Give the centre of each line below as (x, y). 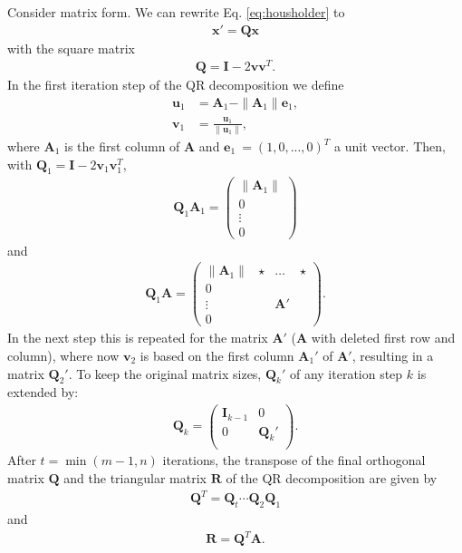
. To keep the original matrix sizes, (165, 373)
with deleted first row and (383, 338)
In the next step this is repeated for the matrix (138, 338)
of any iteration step (346, 373)
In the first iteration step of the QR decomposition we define (176, 85)
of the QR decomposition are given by (332, 478)
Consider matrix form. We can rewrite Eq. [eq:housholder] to (176, 12)
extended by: (43, 392)
